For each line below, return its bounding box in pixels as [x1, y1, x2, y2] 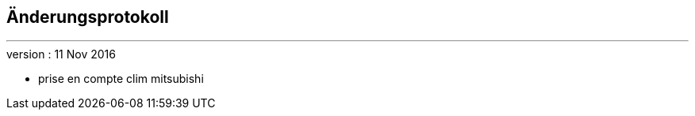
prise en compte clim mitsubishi [38, 72, 204, 86]
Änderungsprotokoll [6, 7, 169, 27]
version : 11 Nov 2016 [6, 47, 116, 62]
